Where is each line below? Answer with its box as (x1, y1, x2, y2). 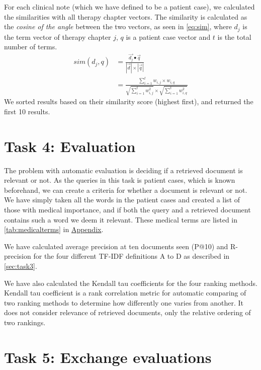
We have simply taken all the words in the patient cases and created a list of (4, 194, 240, 205)
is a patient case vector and (126, 31, 211, 42)
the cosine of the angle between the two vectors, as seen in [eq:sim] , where (4, 21, 232, 32)
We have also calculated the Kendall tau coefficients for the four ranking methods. (4, 277, 257, 288)
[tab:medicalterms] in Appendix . (4, 224, 104, 235)
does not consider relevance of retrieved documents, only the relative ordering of (4, 307, 251, 318)
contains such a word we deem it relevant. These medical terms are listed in (4, 214, 238, 225)
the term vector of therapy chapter (4, 31, 111, 42)
